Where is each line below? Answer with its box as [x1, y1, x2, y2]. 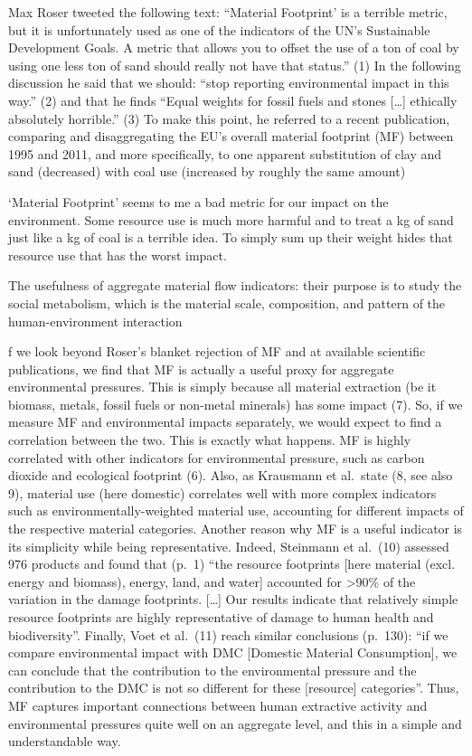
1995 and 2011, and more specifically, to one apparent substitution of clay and [8, 144, 442, 163]
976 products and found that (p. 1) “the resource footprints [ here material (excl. [8, 554, 456, 573]
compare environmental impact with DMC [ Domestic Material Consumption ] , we [8, 643, 458, 662]
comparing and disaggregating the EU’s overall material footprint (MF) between [8, 127, 454, 146]
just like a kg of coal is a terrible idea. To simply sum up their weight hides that [8, 228, 453, 247]
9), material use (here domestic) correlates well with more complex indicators [8, 483, 437, 502]
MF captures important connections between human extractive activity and [8, 695, 428, 714]
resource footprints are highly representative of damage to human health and [8, 608, 434, 626]
